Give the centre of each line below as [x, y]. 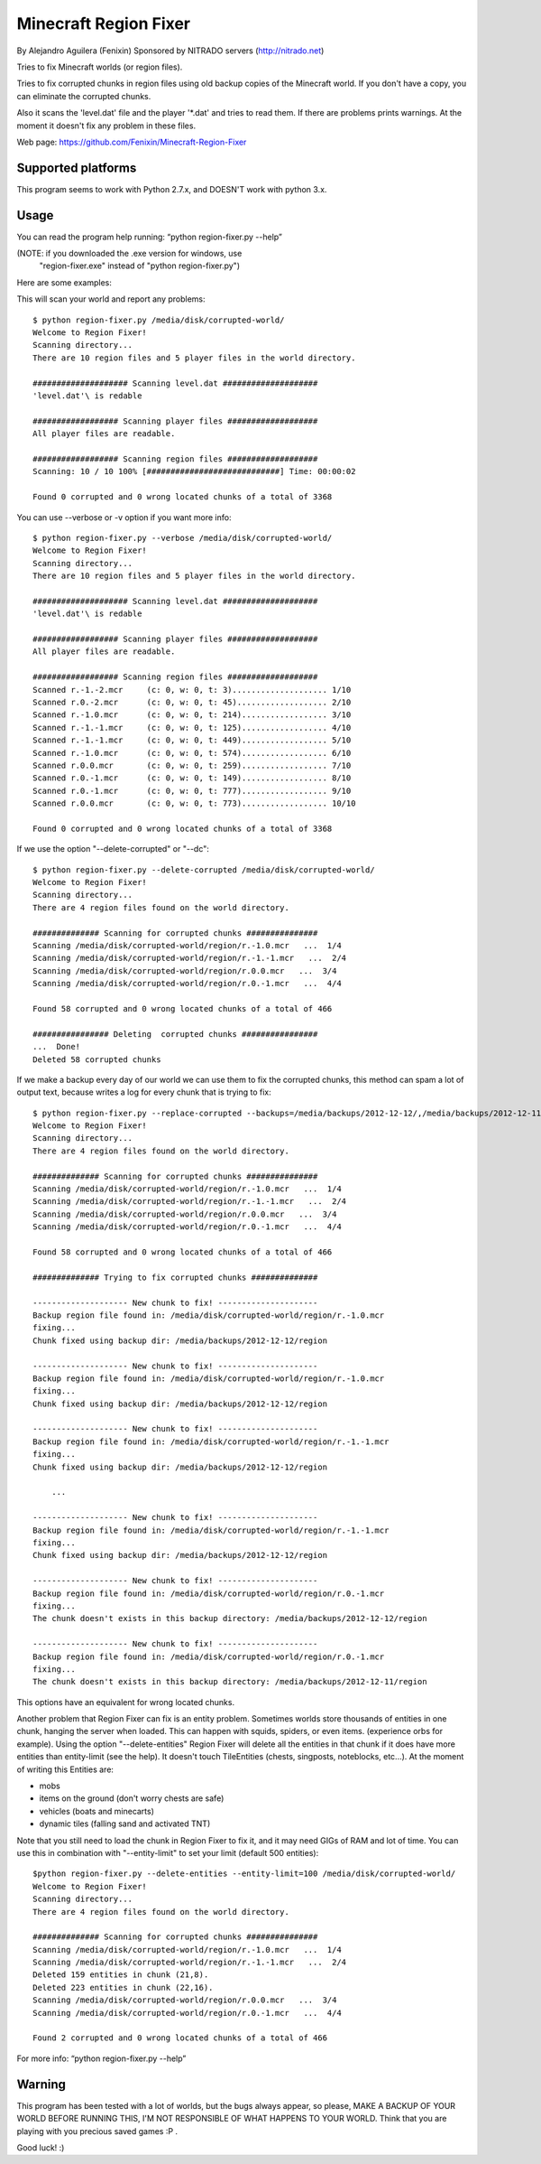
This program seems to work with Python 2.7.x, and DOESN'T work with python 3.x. [172, 189]
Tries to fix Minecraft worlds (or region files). [100, 67]
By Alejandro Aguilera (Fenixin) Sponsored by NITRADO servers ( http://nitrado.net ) [170, 51]
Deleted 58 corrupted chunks [97, 1059]
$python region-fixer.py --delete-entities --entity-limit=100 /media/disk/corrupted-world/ [244, 1874]
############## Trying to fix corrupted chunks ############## [175, 1277]
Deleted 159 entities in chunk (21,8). [121, 1975]
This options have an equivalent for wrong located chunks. [125, 1702]
